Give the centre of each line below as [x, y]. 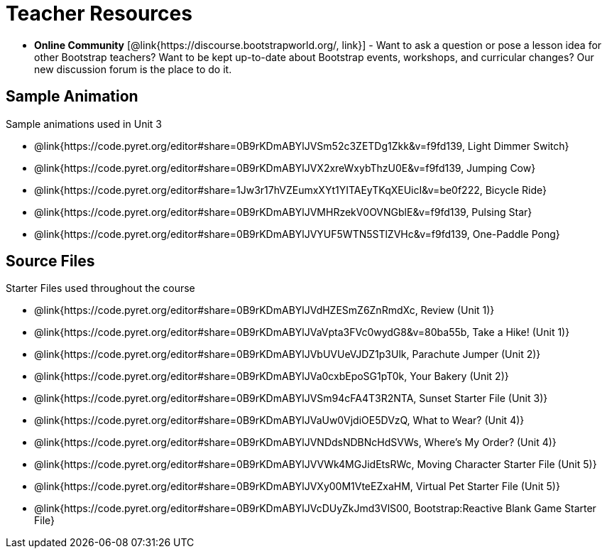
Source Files [50, 261]
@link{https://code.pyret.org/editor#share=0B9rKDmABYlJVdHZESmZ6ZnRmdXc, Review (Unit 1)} [264, 310]
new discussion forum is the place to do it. [133, 69]
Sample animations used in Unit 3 [84, 124]
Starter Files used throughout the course [100, 288]
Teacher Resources [99, 13]
